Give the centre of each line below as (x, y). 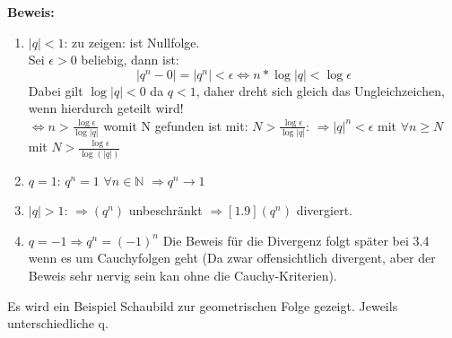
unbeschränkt (165, 210)
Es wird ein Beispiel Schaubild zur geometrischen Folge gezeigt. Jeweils (203, 305)
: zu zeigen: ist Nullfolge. (132, 42)
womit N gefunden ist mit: (176, 125)
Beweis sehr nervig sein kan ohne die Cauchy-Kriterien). (183, 275)
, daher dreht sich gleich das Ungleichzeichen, (320, 90)
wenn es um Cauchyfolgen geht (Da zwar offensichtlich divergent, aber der (232, 258)
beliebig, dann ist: (130, 60)
